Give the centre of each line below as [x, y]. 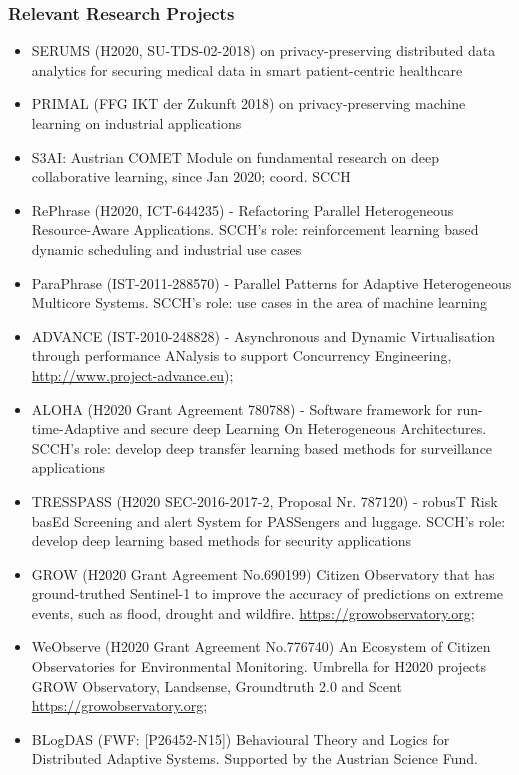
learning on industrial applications [136, 123]
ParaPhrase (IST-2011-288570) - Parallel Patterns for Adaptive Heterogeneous [271, 282]
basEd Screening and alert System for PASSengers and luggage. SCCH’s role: [268, 520]
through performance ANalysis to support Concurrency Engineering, [241, 355]
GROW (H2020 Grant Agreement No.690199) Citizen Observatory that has [263, 573]
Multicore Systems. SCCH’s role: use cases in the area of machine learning [259, 302]
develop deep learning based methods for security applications [221, 540]
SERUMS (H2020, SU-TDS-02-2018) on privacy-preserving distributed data [263, 50]
